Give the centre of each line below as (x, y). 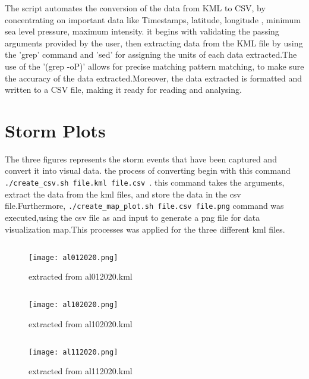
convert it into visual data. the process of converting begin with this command (148, 170)
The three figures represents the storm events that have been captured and (141, 159)
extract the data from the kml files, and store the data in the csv (123, 194)
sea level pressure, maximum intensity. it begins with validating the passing (142, 31)
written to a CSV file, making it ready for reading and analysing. (123, 90)
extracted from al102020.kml (81, 323)
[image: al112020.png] (73, 352)
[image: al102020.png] (73, 305)
